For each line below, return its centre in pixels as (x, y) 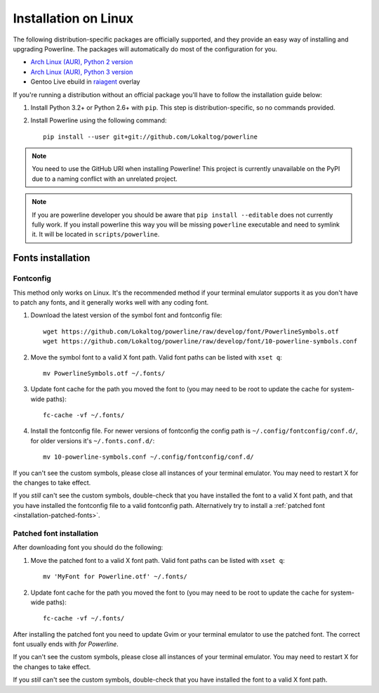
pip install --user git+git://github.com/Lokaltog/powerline (150, 136)
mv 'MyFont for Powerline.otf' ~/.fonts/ (115, 577)
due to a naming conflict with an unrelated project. (105, 179)
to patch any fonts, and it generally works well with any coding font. (111, 302)
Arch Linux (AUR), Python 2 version (82, 62)
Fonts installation (52, 258)
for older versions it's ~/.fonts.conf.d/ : (93, 440)
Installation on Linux (73, 18)
